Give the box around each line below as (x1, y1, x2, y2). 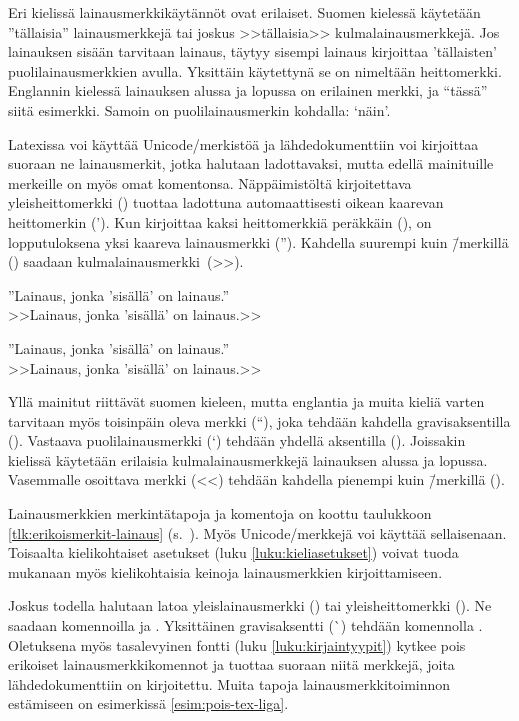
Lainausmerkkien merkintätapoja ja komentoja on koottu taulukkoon (8, 503, 432, 524)
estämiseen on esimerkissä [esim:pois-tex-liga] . (8, 693, 289, 714)
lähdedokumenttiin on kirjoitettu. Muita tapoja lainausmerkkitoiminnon (8, 673, 451, 694)
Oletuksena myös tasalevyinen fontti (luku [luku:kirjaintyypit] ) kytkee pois (8, 634, 466, 655)
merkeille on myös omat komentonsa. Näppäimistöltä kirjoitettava (8, 172, 412, 193)
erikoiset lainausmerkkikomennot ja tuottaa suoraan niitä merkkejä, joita (8, 654, 455, 675)
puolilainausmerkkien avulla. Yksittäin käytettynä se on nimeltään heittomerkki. (8, 60, 502, 81)
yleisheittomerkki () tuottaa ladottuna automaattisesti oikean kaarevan (8, 192, 444, 213)
